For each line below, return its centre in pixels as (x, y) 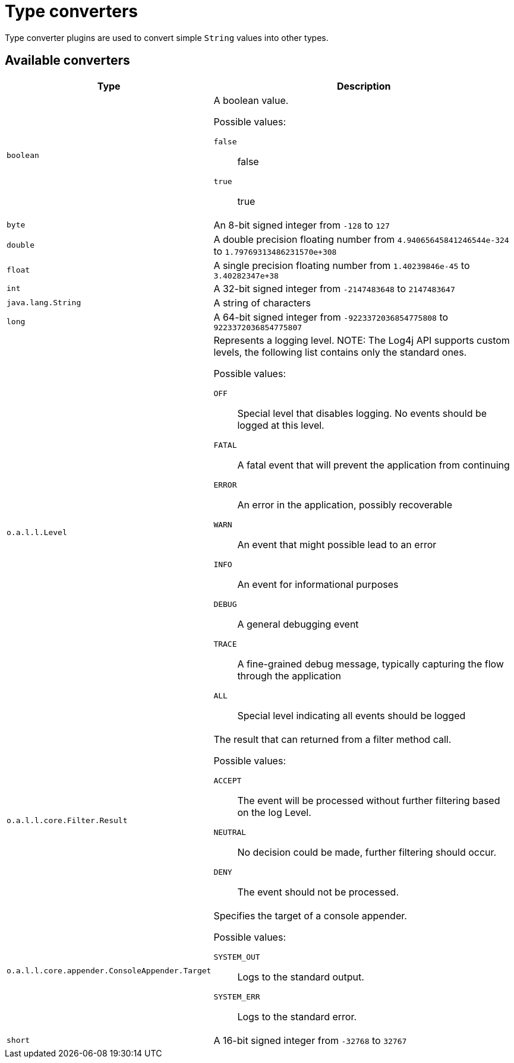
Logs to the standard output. (301, 977)
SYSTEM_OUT (237, 957)
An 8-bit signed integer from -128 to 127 (302, 225)
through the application (289, 676)
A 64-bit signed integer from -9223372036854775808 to (331, 317)
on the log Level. (274, 812)
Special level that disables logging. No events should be (362, 413)
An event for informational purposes (318, 584)
